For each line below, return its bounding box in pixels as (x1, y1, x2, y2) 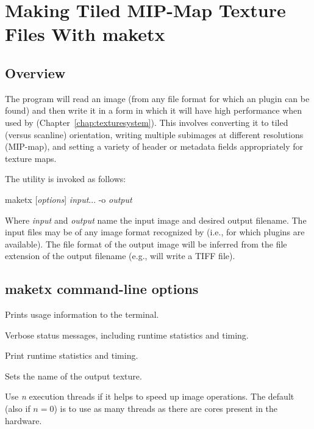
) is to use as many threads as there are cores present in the (54, 402, 278, 415)
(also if (5, 402, 30, 415)
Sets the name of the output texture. (5, 369, 142, 382)
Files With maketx (5, 21, 165, 46)
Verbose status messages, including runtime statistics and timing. (5, 328, 249, 341)
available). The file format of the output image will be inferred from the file (5, 237, 287, 250)
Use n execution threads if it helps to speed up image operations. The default (5, 390, 294, 403)
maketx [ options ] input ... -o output (5, 193, 132, 205)
